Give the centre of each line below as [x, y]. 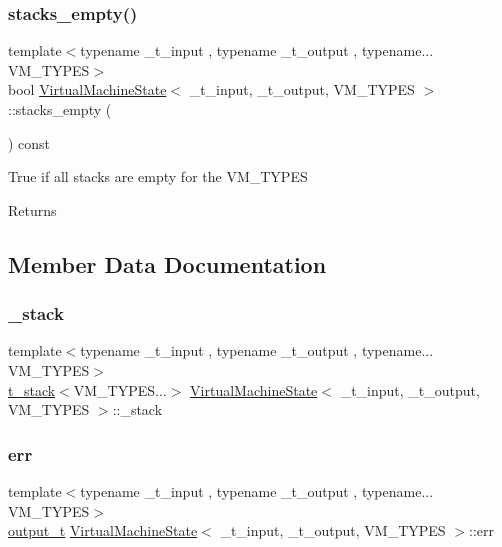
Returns [32, 209]
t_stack [32, 389]
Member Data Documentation [167, 263]
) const [29, 142]
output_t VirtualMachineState [103, 530]
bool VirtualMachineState [87, 89]
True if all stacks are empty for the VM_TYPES [158, 176]
